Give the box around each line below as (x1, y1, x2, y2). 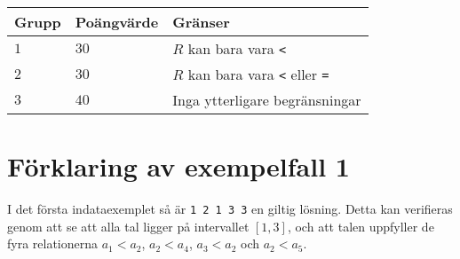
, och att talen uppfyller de (287, 216, 434, 235)
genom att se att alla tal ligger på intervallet (7, 216, 250, 235)
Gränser (172, 12, 230, 32)
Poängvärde (75, 12, 159, 32)
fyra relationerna (7, 234, 99, 253)
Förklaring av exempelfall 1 (7, 148, 350, 184)
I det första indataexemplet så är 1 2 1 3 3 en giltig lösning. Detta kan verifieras (7, 200, 453, 218)
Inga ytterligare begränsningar (172, 90, 361, 110)
